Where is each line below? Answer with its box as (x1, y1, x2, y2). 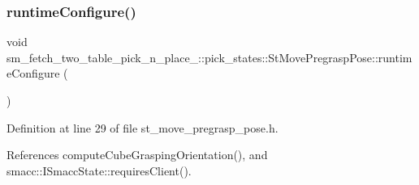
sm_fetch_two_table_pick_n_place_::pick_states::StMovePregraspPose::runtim (6, 48, 413, 65)
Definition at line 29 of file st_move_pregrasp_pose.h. (6, 119, 279, 136)
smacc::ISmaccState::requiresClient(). (6, 162, 192, 179)
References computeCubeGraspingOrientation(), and (6, 146, 268, 163)
